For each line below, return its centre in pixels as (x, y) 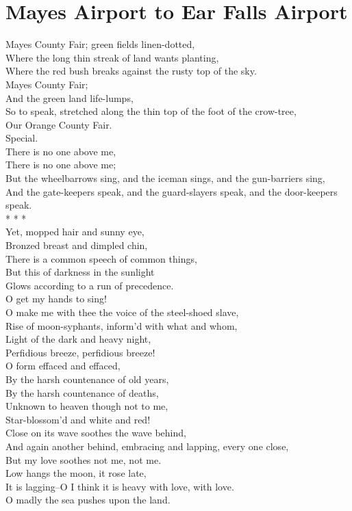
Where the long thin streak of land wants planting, (112, 57)
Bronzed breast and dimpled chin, (77, 245)
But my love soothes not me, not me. (84, 459)
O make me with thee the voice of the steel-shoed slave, (122, 312)
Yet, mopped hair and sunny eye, (75, 232)
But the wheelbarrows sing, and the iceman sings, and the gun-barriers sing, (165, 178)
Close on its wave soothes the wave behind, (96, 433)
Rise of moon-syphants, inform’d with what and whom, (122, 325)
